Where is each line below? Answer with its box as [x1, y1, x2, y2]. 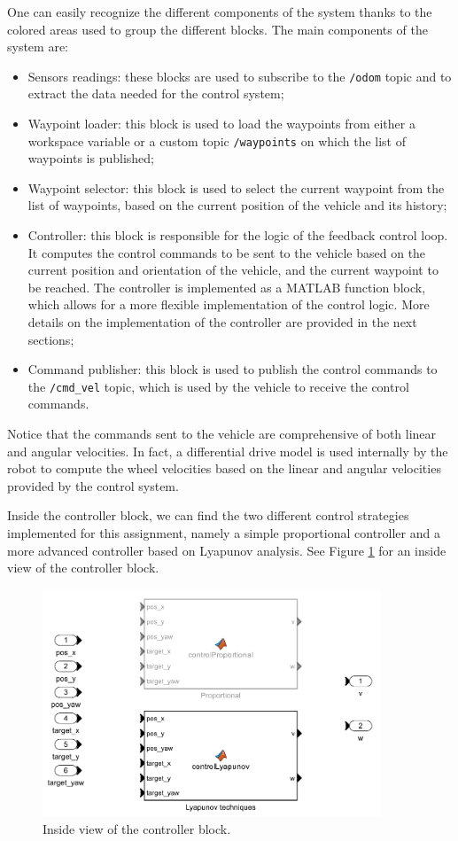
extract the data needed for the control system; [27, 84, 284, 103]
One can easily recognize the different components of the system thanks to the [7, 3, 432, 20]
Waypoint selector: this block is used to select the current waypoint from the [27, 178, 445, 197]
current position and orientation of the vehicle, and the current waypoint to [27, 261, 439, 279]
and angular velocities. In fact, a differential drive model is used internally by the [7, 441, 448, 460]
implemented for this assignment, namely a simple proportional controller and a [7, 524, 440, 542]
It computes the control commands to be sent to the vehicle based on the [27, 243, 426, 261]
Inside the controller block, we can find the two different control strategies [7, 506, 409, 525]
